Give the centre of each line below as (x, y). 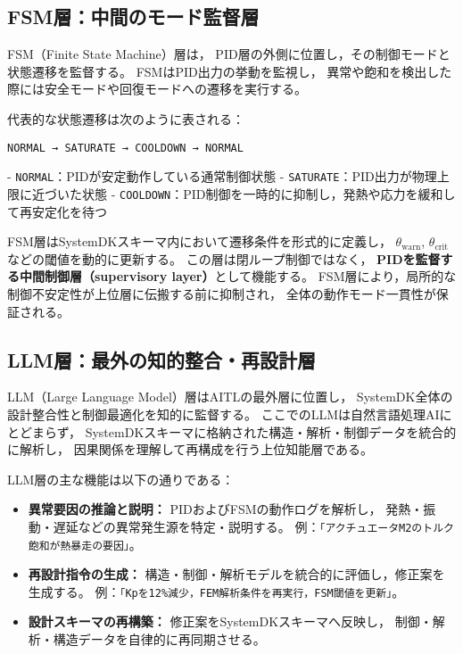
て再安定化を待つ (57, 211)
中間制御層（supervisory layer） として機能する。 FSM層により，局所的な (238, 276)
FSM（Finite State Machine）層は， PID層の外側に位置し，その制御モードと (229, 54)
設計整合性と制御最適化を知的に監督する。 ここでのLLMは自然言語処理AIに (230, 414)
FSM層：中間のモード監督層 (133, 17)
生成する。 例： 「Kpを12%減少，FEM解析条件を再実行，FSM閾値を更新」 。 (216, 591)
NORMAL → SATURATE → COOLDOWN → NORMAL (125, 148)
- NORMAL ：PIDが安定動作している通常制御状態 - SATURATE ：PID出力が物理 (222, 176)
